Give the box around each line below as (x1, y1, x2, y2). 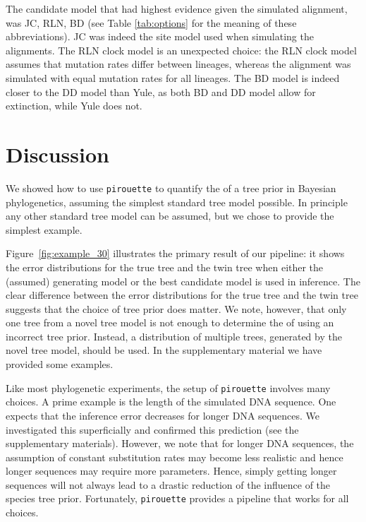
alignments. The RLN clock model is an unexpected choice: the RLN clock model (6, 42, 357, 57)
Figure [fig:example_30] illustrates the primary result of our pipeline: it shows (6, 246, 345, 261)
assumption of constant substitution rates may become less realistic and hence (6, 449, 343, 464)
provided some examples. (6, 357, 114, 372)
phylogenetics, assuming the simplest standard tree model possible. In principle (6, 194, 348, 209)
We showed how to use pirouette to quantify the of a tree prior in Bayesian (6, 180, 336, 195)
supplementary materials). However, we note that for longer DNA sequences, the (6, 436, 354, 451)
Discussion (6, 139, 109, 168)
